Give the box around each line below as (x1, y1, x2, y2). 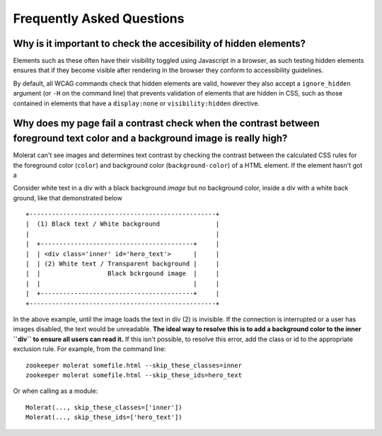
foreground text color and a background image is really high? (13, 132, 288, 144)
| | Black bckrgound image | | (25, 270, 220, 277)
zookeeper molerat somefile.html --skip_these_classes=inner (25, 361, 242, 369)
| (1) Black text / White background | (25, 220, 220, 228)
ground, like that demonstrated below (13, 193, 123, 202)
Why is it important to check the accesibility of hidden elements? (13, 38, 306, 50)
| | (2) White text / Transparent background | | (25, 260, 220, 268)
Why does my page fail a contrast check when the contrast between (13, 117, 320, 130)
